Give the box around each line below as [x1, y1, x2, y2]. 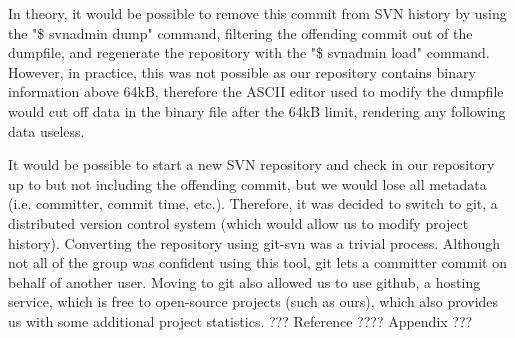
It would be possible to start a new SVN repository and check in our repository [8, 154, 495, 175]
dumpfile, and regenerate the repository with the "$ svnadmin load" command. [8, 42, 490, 63]
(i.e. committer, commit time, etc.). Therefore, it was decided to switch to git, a [8, 193, 498, 214]
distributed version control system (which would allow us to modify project [8, 212, 469, 233]
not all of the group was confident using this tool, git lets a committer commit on [8, 252, 507, 273]
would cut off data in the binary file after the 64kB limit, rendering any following [8, 100, 506, 121]
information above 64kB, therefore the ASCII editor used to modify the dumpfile [8, 81, 504, 102]
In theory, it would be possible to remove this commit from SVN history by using [8, 3, 507, 23]
